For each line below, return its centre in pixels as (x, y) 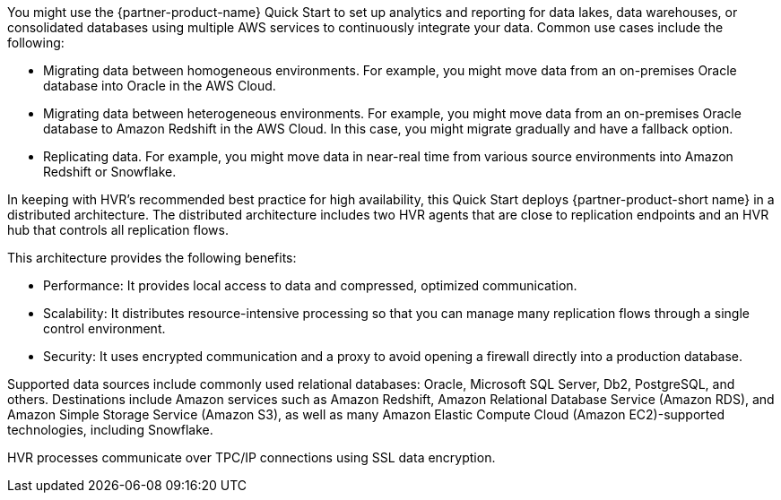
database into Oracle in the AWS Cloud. (160, 86)
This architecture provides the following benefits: (152, 258)
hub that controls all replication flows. (118, 230)
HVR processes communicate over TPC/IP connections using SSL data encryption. (252, 457)
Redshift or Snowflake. (110, 172)
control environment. (104, 328)
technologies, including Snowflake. (110, 430)
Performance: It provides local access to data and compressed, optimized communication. (310, 285)
